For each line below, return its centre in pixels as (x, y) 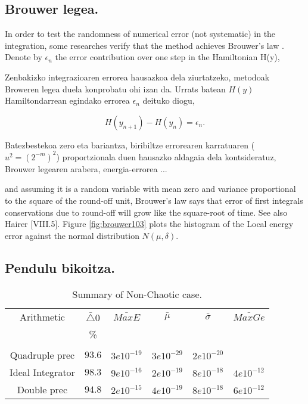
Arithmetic (42, 316)
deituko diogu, (169, 100)
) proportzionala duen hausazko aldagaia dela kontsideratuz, (166, 156)
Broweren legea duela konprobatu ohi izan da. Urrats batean (115, 88)
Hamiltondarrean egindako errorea (67, 100)
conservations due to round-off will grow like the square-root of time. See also (146, 212)
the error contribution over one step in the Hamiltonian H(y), (167, 57)
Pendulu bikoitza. (60, 267)
